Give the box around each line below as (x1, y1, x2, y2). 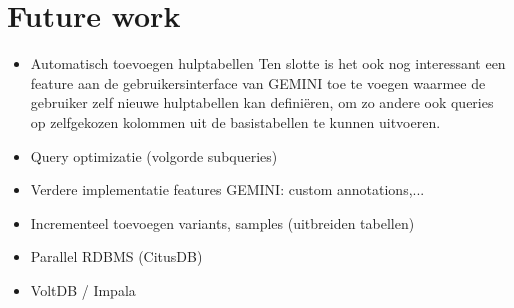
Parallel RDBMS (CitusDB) (30, 246, 203, 267)
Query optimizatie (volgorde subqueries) (30, 145, 278, 166)
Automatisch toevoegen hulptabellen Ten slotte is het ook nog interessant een (30, 53, 506, 74)
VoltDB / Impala (30, 279, 136, 300)
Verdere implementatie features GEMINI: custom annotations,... (30, 179, 425, 200)
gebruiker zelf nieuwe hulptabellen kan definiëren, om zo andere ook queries (30, 92, 494, 113)
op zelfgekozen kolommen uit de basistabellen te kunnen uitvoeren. (30, 111, 441, 132)
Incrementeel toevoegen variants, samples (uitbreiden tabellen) (30, 212, 415, 233)
